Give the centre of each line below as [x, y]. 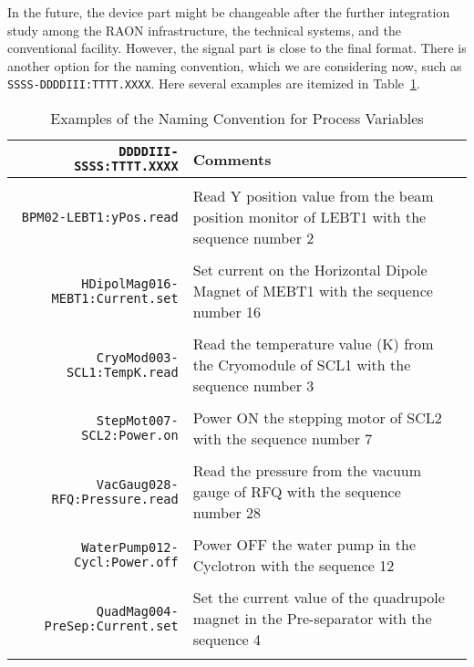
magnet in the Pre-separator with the [312, 619]
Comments [232, 159]
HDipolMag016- [130, 283]
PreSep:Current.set [111, 625]
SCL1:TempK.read [122, 372]
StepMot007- [137, 421]
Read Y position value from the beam [313, 196]
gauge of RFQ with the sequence [297, 492]
